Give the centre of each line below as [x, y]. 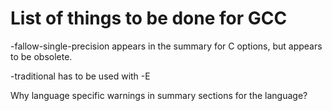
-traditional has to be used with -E [80, 76]
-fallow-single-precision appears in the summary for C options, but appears [166, 46]
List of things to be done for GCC [149, 18]
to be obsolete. [41, 56]
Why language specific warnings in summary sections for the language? [159, 95]
